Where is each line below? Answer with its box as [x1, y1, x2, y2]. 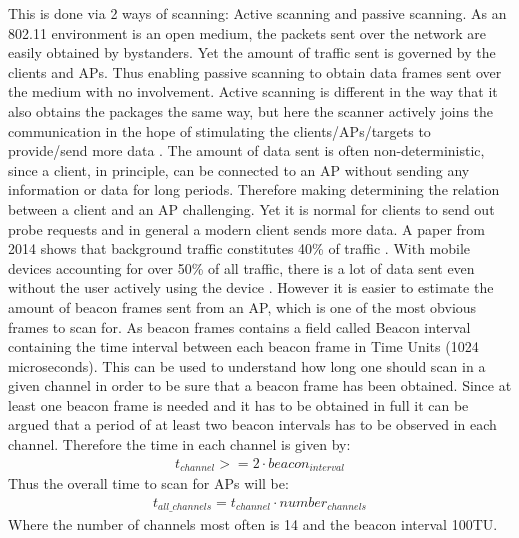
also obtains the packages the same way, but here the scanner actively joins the [8, 100, 494, 121]
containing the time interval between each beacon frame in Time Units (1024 [8, 336, 479, 357]
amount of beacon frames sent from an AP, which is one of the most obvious [8, 296, 477, 317]
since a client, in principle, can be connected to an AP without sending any [8, 159, 470, 180]
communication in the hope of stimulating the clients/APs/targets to [8, 120, 431, 141]
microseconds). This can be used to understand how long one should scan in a [8, 355, 486, 376]
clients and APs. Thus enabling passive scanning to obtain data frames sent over [8, 61, 502, 82]
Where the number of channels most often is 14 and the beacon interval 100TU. [8, 514, 498, 535]
